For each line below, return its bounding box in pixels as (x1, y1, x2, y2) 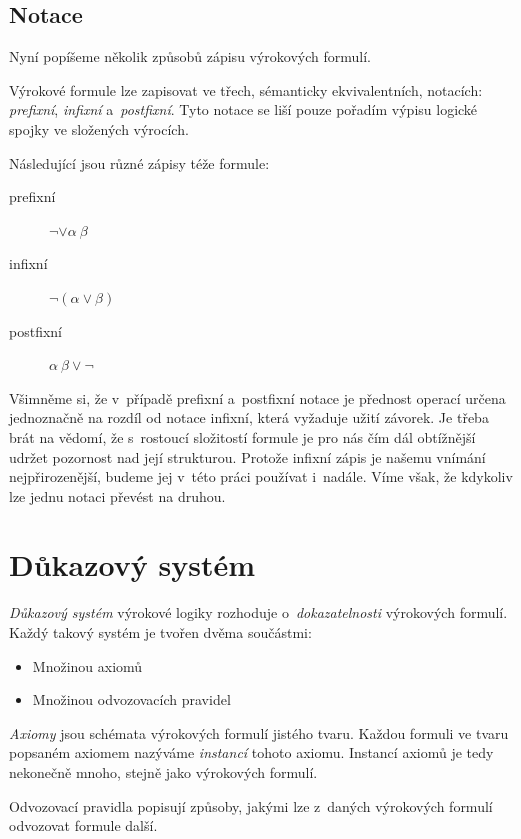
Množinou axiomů (32, 655, 143, 676)
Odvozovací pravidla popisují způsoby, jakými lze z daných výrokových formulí (9, 795, 493, 816)
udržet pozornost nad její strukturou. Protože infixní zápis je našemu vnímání (9, 446, 486, 467)
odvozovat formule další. (9, 815, 158, 836)
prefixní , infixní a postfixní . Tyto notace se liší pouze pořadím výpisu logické (9, 99, 478, 120)
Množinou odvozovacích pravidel (32, 689, 231, 710)
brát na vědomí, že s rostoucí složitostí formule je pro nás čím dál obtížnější (9, 426, 476, 447)
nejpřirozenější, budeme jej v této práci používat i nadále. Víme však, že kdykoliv (9, 466, 513, 487)
